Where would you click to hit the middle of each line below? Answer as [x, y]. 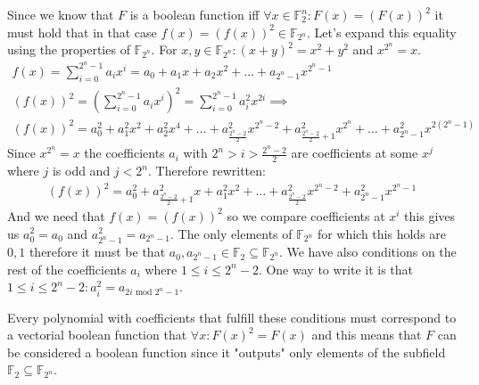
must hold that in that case [82, 32]
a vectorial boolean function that [97, 335]
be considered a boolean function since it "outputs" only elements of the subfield [227, 352]
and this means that [367, 335]
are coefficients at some [355, 153]
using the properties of [69, 49]
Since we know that [61, 14]
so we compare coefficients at [306, 215]
